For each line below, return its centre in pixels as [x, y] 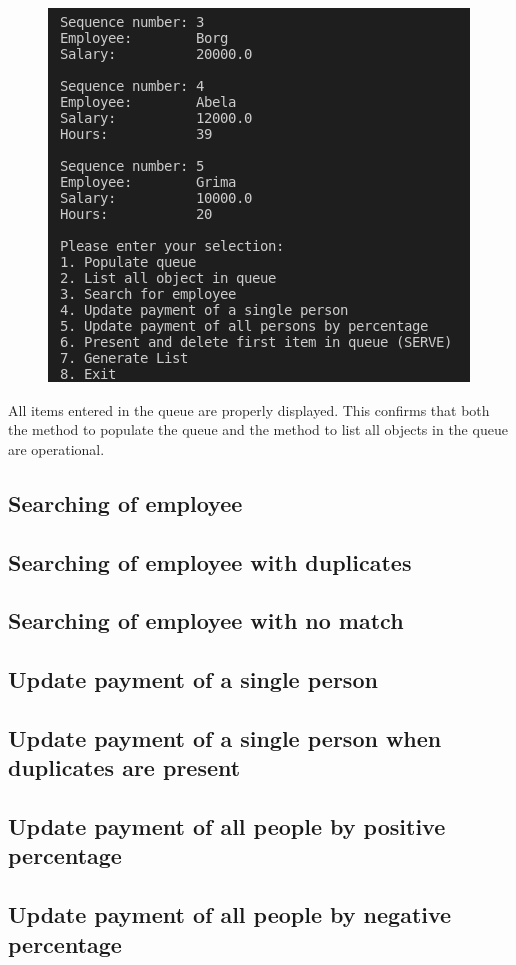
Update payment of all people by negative [230, 914]
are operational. [56, 448]
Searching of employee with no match [206, 620]
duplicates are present [124, 767]
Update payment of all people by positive [227, 826]
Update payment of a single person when [225, 737]
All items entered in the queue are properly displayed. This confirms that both [249, 409]
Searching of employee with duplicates [210, 561]
